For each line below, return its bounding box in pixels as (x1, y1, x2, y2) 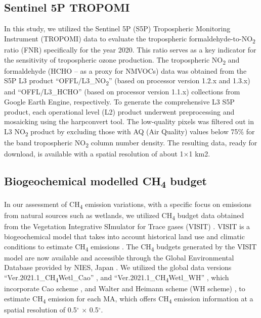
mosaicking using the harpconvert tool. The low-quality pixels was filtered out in (4, 116, 254, 127)
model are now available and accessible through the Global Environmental (4, 252, 234, 262)
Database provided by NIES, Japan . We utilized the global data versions (4, 262, 232, 273)
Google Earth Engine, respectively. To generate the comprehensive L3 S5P (4, 96, 235, 107)
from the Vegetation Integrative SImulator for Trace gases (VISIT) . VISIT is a (4, 221, 250, 232)
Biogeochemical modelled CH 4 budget (4, 173, 207, 191)
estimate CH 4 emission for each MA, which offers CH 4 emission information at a (4, 293, 253, 305)
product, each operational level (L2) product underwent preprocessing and (4, 106, 235, 117)
